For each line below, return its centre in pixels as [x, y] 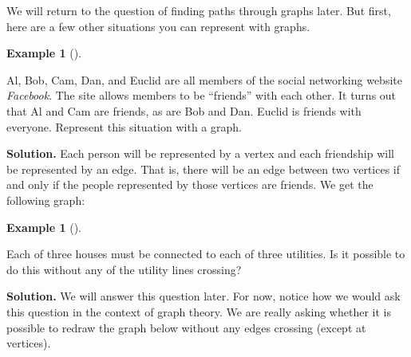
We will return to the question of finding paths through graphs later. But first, [199, 10]
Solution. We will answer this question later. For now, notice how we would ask [204, 296]
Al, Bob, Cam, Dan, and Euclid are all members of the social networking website [204, 79]
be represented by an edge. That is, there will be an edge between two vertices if [204, 169]
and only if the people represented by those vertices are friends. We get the [190, 184]
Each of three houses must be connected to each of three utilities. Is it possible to [206, 254]
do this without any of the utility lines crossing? [124, 269]
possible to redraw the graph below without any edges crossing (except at [186, 327]
